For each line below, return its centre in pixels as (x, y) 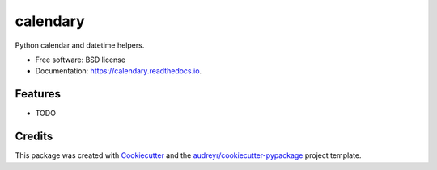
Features (38, 94)
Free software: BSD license (80, 60)
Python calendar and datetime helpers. (80, 45)
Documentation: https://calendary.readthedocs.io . (119, 71)
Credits (34, 137)
